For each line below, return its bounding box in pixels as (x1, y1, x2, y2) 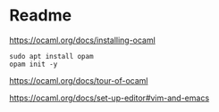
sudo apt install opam (9, 52, 94, 60)
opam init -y (9, 60, 58, 68)
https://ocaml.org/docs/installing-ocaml (9, 35, 156, 45)
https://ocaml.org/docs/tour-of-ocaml (9, 75, 149, 85)
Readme (9, 5, 72, 26)
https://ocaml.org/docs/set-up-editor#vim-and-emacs (9, 92, 210, 103)
